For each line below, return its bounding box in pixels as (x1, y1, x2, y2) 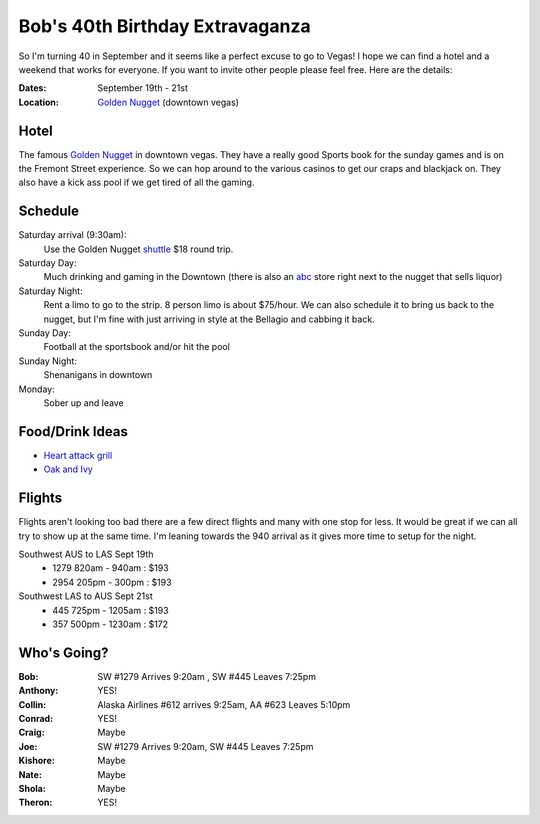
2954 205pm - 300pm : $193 (52, 576, 172, 588)
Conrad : (18, 713, 54, 725)
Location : (18, 96, 59, 108)
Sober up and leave (43, 397, 124, 409)
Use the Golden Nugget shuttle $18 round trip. (43, 243, 234, 255)
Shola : (18, 782, 47, 794)
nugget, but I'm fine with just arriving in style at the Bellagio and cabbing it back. (43, 313, 375, 325)
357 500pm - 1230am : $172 (52, 618, 169, 630)
